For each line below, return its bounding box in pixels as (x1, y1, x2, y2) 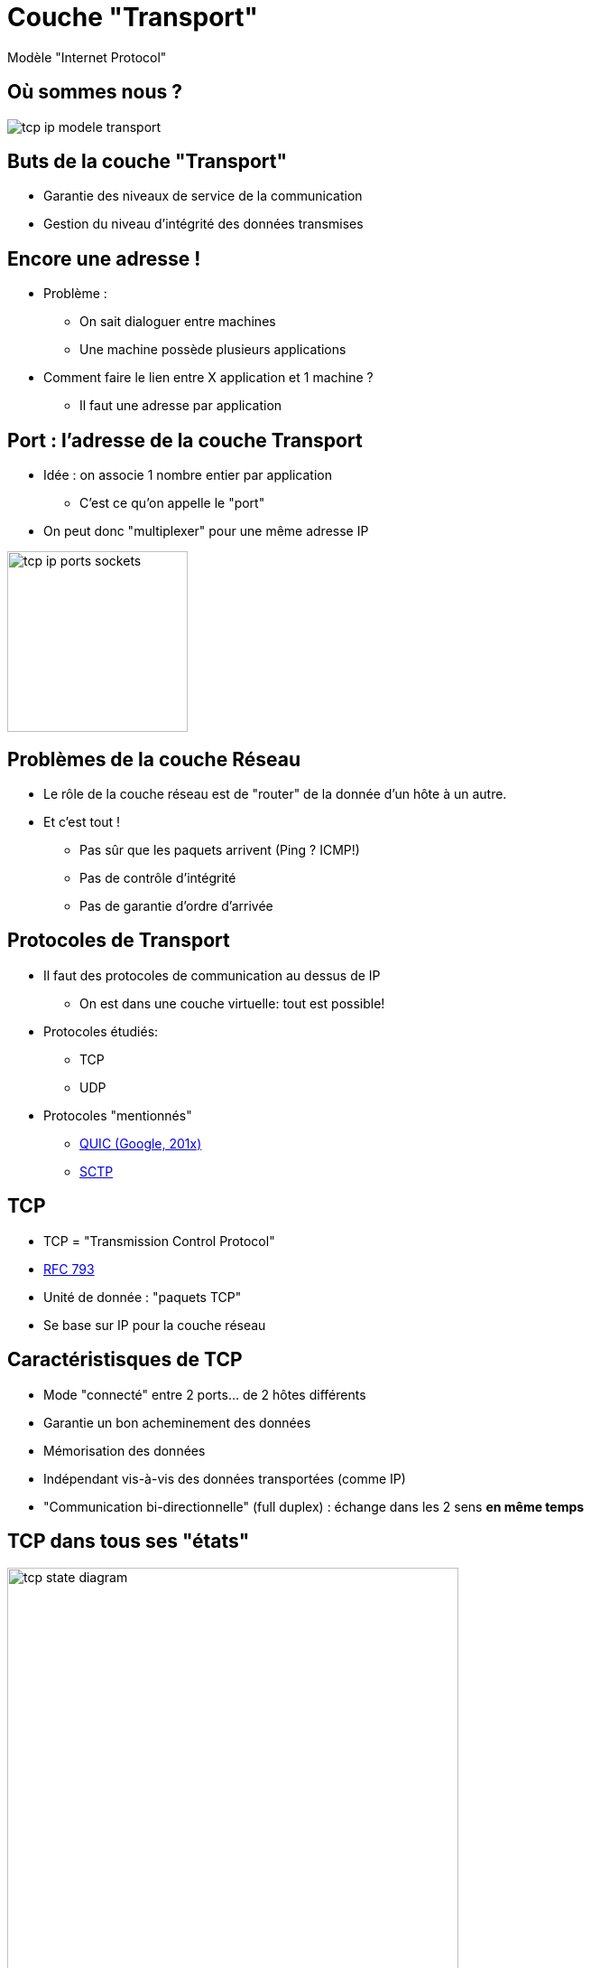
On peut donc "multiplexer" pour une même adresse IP (43, 523, 369, 539)
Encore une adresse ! (7, 247, 201, 270)
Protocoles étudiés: (43, 1023, 159, 1039)
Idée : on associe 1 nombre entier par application (43, 467, 332, 483)
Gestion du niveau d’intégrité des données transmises (43, 216, 364, 232)
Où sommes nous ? (7, 80, 182, 104)
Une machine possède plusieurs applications (79, 342, 346, 358)
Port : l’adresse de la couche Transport (7, 428, 363, 452)
